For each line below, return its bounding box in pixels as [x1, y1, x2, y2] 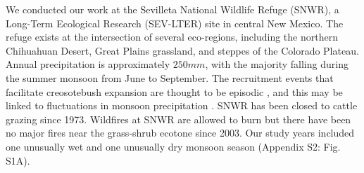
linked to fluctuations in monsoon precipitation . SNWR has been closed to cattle [6, 98, 358, 113]
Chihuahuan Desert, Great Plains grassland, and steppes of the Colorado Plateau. [6, 43, 359, 57]
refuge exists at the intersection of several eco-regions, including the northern [6, 29, 338, 44]
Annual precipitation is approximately [6, 57, 170, 71]
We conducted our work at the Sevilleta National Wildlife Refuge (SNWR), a [6, 2, 339, 16]
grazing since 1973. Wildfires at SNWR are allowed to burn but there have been [6, 111, 351, 126]
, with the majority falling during [205, 57, 349, 71]
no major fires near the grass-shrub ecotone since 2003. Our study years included [6, 125, 355, 140]
